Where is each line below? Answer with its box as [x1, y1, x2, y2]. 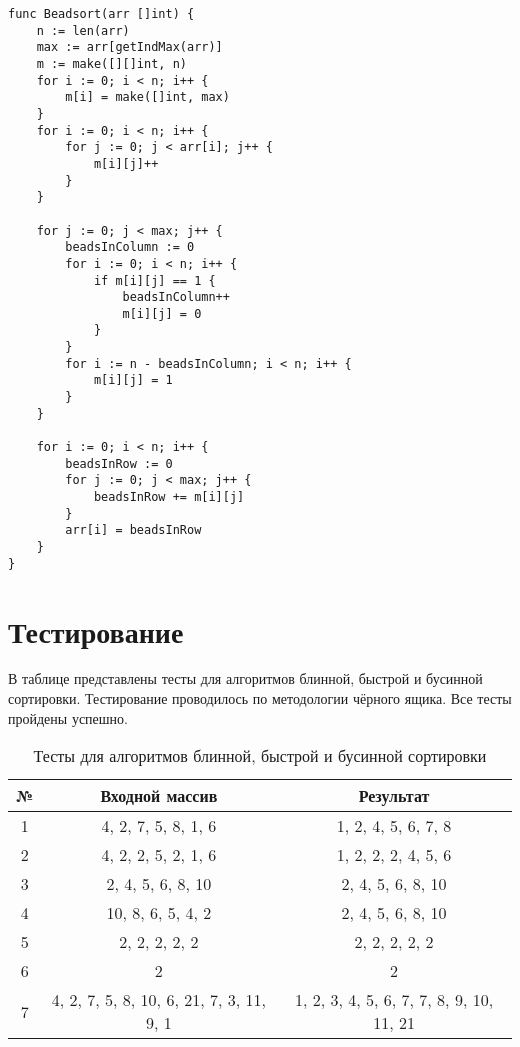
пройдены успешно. [8, 707, 128, 728]
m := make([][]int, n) [36, 56, 187, 71]
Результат [358, 784, 430, 808]
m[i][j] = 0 [122, 306, 202, 321]
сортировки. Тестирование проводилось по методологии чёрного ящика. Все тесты [8, 688, 512, 709]
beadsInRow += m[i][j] [93, 490, 245, 505]
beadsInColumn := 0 [65, 240, 195, 255]
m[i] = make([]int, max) [65, 90, 230, 105]
